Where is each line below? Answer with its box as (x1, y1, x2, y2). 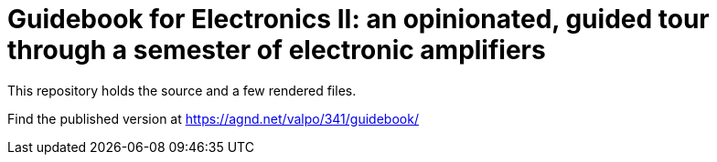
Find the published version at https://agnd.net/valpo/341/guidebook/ (7, 110, 419, 127)
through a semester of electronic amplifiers (7, 35, 546, 66)
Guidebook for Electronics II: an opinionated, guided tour (7, 4, 710, 35)
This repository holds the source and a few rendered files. (7, 82, 357, 98)
